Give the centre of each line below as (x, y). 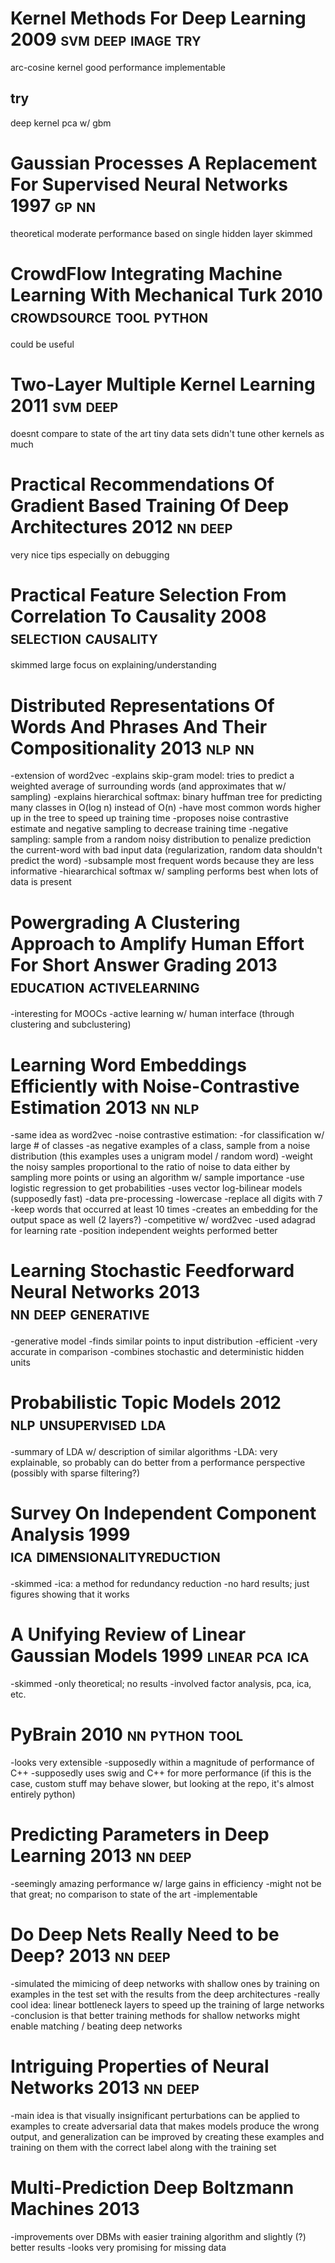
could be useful (42, 344)
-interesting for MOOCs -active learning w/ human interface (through (152, 1014)
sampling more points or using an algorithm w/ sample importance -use (157, 1178)
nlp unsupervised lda (88, 1424)
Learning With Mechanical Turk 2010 (166, 294)
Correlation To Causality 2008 (138, 616)
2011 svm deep (64, 405)
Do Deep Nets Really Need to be (145, 1934)
